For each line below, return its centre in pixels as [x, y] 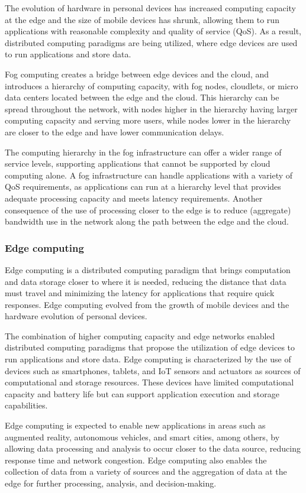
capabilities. [26, 405]
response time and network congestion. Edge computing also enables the [136, 460]
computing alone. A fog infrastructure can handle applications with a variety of [149, 175]
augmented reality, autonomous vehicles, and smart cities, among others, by [142, 437]
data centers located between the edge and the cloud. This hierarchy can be [142, 97]
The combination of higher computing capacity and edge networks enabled [140, 335]
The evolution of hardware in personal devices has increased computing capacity [151, 8]
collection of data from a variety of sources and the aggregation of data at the [146, 471]
